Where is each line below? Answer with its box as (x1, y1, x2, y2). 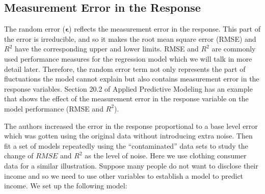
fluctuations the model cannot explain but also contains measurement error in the (4, 73, 259, 84)
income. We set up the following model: (4, 180, 127, 191)
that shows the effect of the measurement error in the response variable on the (4, 93, 249, 104)
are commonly (211, 43, 256, 54)
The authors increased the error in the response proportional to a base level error (4, 120, 258, 131)
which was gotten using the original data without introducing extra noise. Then (4, 130, 253, 141)
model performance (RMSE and (4, 103, 103, 114)
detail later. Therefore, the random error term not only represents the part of (4, 63, 246, 74)
